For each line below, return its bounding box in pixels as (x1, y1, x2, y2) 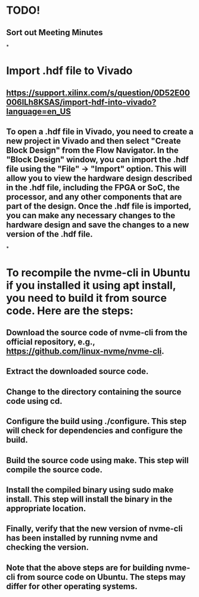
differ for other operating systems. (6, 581, 138, 591)
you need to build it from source (6, 291, 167, 305)
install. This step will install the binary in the (6, 494, 173, 504)
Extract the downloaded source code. (6, 366, 149, 376)
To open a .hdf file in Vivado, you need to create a (6, 126, 194, 137)
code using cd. (6, 396, 63, 406)
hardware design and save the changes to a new (6, 219, 189, 230)
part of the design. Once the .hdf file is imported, (6, 201, 192, 211)
